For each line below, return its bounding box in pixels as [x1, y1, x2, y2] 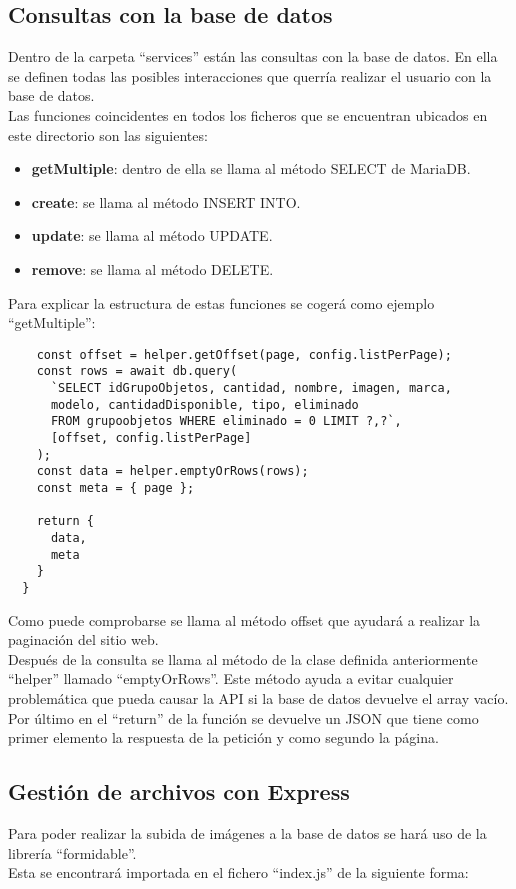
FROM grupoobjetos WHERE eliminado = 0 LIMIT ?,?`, [50, 414, 402, 429]
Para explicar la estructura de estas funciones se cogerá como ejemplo [8, 292, 435, 313]
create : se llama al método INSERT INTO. [31, 191, 301, 212]
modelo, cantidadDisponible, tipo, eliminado [50, 397, 359, 412]
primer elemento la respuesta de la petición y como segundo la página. [8, 727, 439, 748]
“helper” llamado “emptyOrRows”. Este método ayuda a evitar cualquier [8, 668, 454, 689]
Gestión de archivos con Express [8, 776, 350, 807]
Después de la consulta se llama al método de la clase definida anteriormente [8, 648, 478, 669]
